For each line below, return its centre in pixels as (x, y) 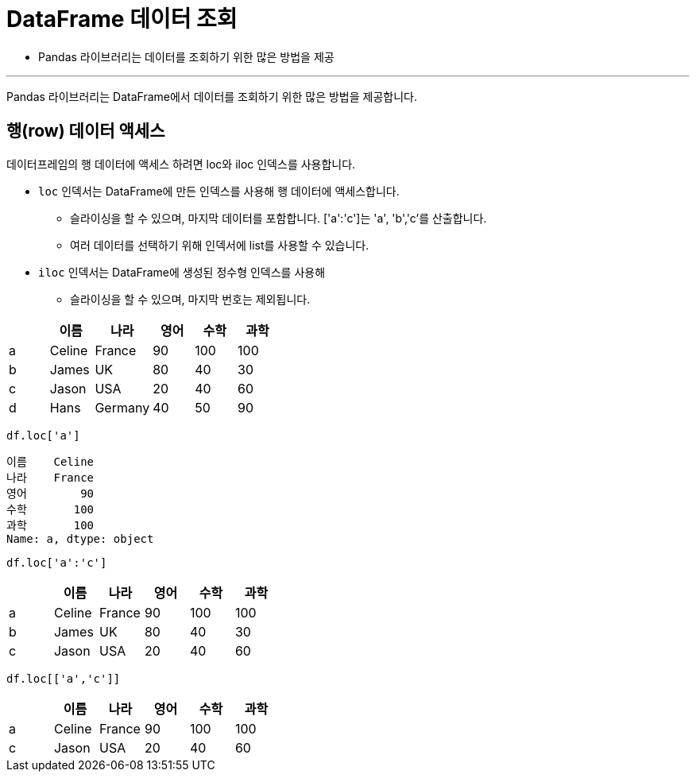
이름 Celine (50, 461)
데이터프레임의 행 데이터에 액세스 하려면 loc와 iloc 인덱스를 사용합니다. (181, 164)
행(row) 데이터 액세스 (86, 131)
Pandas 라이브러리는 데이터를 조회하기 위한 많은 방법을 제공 (186, 56)
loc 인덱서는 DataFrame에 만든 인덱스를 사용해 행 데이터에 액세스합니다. (219, 191)
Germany (122, 407)
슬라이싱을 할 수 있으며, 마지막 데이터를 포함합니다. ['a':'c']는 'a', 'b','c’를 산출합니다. (278, 218)
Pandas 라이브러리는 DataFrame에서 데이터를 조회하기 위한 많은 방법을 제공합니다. (212, 96)
